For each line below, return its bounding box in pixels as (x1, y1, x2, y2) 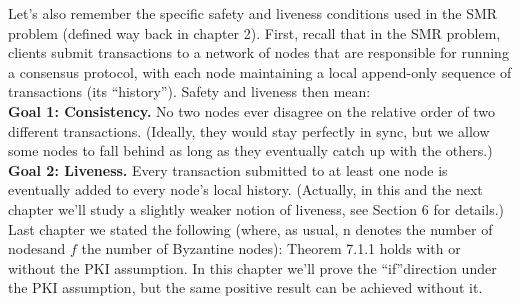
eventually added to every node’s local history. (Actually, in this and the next (8, 179, 483, 200)
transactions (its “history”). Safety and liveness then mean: (8, 81, 371, 102)
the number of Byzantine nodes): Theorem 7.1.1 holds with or (81, 238, 461, 259)
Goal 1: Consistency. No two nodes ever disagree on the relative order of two (8, 100, 496, 121)
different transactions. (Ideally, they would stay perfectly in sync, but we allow (8, 120, 490, 141)
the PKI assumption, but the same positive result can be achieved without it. (8, 277, 483, 298)
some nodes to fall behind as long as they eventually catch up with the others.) (8, 140, 493, 161)
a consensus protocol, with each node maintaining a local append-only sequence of (8, 61, 512, 82)
